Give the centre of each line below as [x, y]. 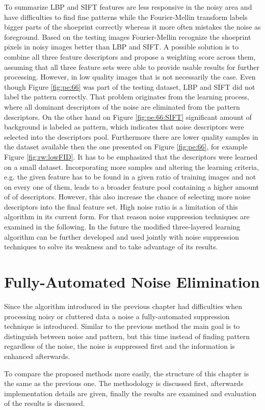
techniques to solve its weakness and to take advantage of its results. [111, 247]
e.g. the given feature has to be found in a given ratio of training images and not [130, 177]
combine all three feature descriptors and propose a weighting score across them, [130, 56]
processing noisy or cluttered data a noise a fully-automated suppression [117, 316]
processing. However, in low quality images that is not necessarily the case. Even [130, 77]
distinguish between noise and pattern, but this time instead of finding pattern [127, 336]
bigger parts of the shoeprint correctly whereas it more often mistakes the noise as [132, 27]
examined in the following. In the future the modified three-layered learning [122, 227]
